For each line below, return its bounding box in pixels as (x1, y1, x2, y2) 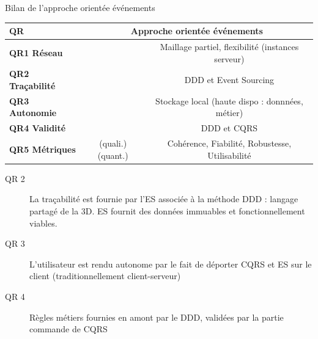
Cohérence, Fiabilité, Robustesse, (167, 137, 292, 150)
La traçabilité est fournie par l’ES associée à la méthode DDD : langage (29, 192, 298, 205)
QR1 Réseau (9, 46, 63, 59)
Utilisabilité (207, 148, 251, 161)
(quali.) (99, 137, 127, 150)
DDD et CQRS (201, 122, 258, 134)
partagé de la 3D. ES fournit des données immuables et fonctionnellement (29, 204, 305, 217)
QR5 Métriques (9, 142, 76, 155)
